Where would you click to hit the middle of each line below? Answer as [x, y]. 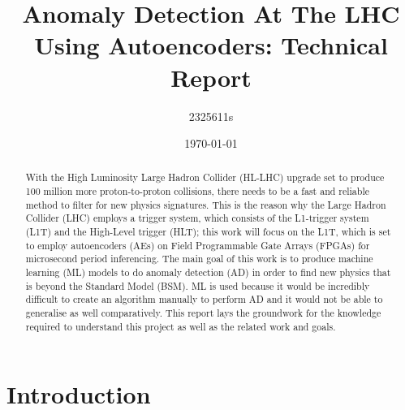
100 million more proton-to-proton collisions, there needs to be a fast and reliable [198, 191]
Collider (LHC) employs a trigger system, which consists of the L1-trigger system [197, 218]
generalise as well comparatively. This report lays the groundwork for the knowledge [203, 313]
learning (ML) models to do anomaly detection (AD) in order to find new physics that [208, 272]
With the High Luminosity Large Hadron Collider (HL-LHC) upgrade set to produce [205, 177]
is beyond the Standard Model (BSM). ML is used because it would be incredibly [198, 285]
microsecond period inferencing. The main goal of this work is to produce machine [199, 259]
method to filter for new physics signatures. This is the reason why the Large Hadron [206, 204]
